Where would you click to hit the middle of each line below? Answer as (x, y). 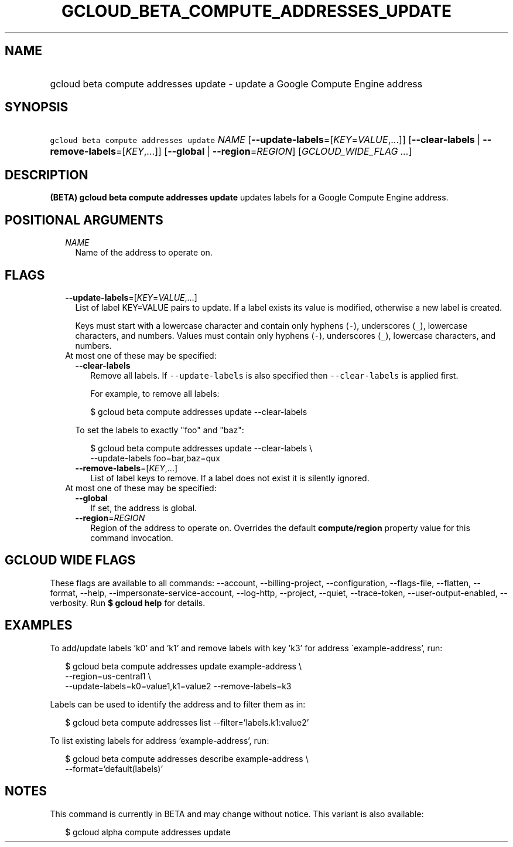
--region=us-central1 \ (108, 676)
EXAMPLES (39, 625)
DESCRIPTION (47, 175)
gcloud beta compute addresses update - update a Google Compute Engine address (236, 84)
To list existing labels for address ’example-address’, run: (160, 740)
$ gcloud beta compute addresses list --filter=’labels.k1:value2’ (187, 722)
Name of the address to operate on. (144, 253)
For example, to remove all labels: (155, 393)
